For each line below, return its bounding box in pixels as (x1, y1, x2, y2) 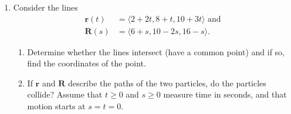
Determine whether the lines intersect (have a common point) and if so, (27, 45, 285, 58)
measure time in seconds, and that (163, 88, 287, 100)
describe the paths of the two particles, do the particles (67, 76, 266, 89)
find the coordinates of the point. (27, 57, 146, 69)
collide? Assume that (27, 88, 103, 100)
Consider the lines (13, 1, 78, 13)
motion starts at (27, 100, 86, 112)
